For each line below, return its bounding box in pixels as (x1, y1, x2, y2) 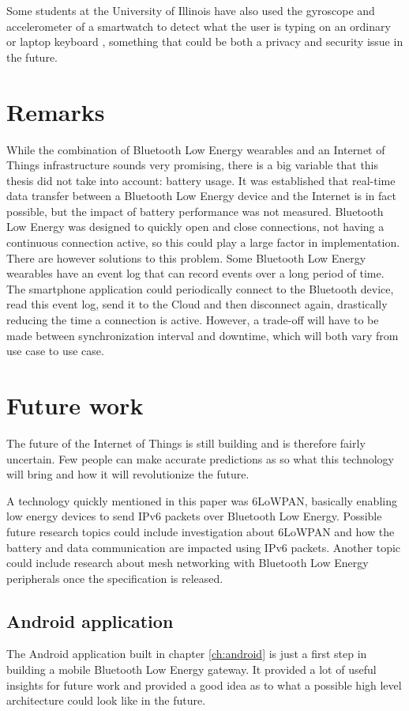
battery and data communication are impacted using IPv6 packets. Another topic (6, 539, 401, 555)
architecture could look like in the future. (6, 692, 206, 709)
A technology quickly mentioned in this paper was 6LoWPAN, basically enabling (6, 492, 397, 509)
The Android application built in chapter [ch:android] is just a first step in (6, 645, 367, 662)
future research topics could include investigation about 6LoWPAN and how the (6, 523, 395, 539)
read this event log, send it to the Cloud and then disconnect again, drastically (6, 296, 388, 312)
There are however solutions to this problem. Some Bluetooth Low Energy (6, 249, 366, 266)
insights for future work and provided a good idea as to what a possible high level (6, 676, 402, 693)
